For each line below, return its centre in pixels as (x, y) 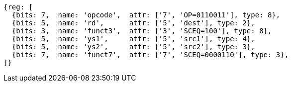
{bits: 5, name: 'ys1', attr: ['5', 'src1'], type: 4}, (133, 39)
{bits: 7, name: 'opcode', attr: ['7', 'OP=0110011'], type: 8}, (146, 15)
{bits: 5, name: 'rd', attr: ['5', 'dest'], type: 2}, (133, 23)
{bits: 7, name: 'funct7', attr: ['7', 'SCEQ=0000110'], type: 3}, (150, 55)
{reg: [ (18, 7)
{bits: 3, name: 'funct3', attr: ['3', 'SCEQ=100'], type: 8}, (142, 31)
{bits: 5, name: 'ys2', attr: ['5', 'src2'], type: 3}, (133, 47)
